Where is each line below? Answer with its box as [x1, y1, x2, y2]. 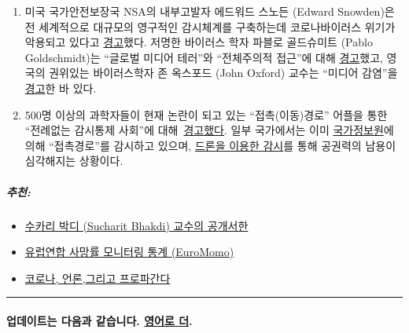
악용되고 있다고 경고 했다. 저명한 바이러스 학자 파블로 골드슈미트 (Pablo [24, 34, 373, 50]
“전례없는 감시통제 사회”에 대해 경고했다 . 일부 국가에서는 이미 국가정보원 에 [24, 122, 394, 138]
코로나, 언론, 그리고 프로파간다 [24, 269, 171, 286]
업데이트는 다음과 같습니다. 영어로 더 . [6, 312, 193, 328]
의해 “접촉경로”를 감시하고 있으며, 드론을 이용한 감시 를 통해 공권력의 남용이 [24, 137, 396, 153]
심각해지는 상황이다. [24, 152, 123, 169]
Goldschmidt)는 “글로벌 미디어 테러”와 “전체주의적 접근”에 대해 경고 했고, [24, 49, 383, 65]
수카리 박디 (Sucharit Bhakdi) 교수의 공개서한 [24, 217, 249, 233]
